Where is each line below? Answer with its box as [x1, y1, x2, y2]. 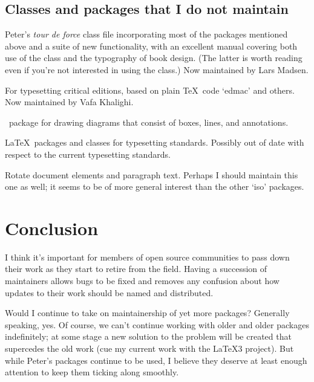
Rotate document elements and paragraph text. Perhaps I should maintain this [5, 168, 298, 181]
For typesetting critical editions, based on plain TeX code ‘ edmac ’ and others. [5, 83, 295, 96]
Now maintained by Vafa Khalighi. [5, 95, 134, 108]
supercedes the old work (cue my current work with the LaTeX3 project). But [5, 342, 294, 355]
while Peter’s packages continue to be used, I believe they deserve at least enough [5, 354, 307, 366]
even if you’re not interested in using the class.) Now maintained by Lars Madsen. [5, 63, 309, 76]
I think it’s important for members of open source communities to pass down [5, 250, 290, 263]
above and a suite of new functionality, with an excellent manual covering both [5, 39, 298, 52]
